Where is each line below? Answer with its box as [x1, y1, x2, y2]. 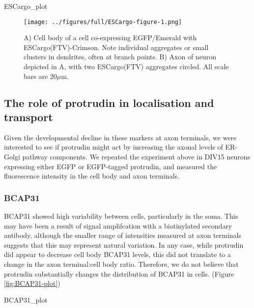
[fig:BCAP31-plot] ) [4, 278, 60, 288]
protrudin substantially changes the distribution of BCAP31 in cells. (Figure [4, 268, 234, 279]
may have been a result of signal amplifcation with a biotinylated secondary [4, 220, 232, 231]
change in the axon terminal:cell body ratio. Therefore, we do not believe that [4, 258, 239, 269]
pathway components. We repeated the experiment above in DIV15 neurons [22, 152, 251, 161]
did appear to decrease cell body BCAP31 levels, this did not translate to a [4, 249, 231, 259]
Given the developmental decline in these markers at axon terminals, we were [4, 132, 237, 142]
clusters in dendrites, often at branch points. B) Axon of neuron [24, 51, 216, 62]
